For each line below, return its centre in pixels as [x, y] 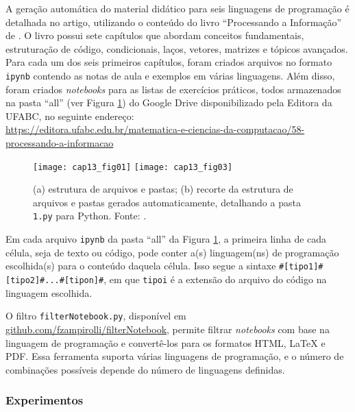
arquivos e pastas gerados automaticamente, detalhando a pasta [167, 202]
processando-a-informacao [60, 143]
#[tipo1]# [301, 267]
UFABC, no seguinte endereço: [70, 116]
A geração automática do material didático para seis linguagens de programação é [177, 8]
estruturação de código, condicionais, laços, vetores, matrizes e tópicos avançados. [177, 48]
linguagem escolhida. [49, 292]
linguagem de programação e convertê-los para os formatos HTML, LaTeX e [166, 342]
